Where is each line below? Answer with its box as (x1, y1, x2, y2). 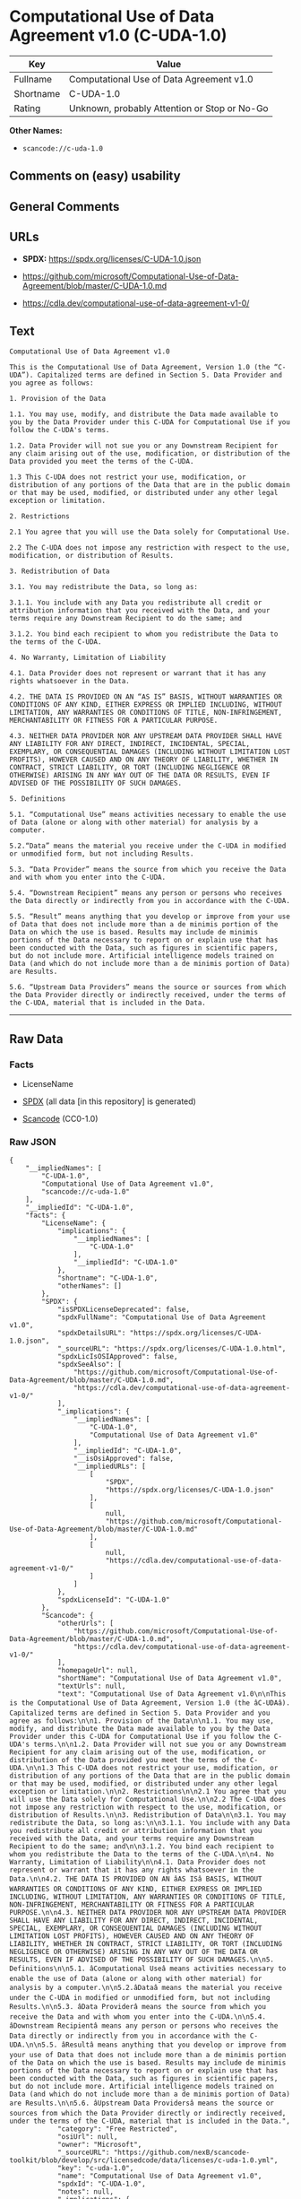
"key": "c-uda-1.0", (56, 2164, 134, 2173)
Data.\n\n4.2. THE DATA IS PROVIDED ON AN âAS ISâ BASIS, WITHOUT (9, 1874, 262, 1884)
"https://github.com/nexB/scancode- (113, 2148, 251, 2158)
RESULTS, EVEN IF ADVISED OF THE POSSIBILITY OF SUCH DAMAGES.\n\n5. (9, 1955, 275, 1965)
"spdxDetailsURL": (56, 1329, 126, 1338)
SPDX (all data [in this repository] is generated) (21, 1096, 197, 1107)
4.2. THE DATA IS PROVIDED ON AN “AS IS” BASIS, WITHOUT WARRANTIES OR (9, 692, 282, 701)
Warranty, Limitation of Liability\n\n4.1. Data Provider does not (9, 1858, 267, 1867)
